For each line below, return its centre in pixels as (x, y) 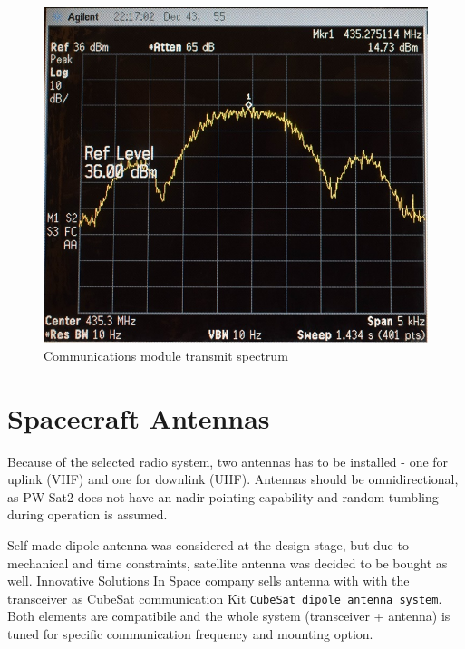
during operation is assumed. (87, 514)
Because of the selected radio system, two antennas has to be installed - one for (228, 461)
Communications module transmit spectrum (166, 355)
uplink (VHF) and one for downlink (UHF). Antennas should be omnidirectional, (233, 479)
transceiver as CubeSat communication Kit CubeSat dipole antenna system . (225, 598)
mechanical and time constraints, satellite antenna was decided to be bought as (228, 562)
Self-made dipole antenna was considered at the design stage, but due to (208, 544)
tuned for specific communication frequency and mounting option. (190, 633)
